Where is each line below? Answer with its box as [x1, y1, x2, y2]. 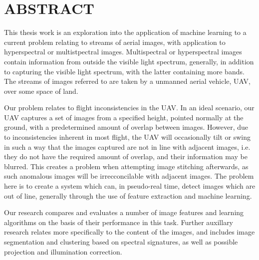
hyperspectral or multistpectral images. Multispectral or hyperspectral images [4, 46, 242, 57]
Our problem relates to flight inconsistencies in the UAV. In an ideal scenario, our [4, 102, 255, 113]
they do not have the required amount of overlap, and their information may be [4, 151, 248, 162]
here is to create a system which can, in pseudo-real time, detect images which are [4, 181, 256, 191]
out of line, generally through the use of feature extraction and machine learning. [4, 190, 252, 201]
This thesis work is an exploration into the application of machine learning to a [4, 27, 247, 37]
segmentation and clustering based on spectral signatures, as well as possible [4, 237, 238, 247]
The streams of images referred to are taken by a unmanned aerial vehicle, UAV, [4, 76, 251, 86]
